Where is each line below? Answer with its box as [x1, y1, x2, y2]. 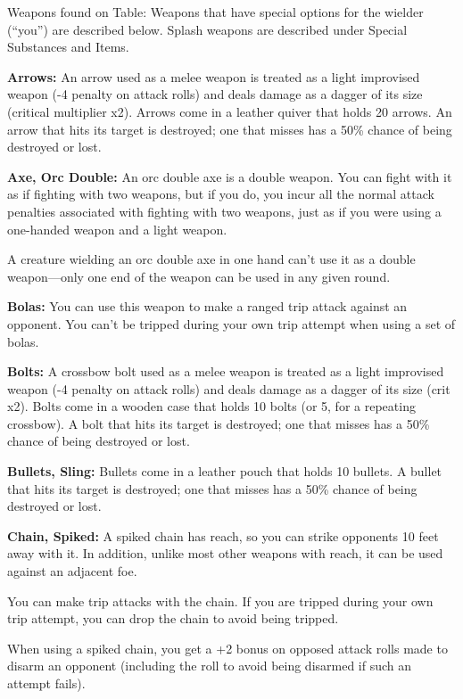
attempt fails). [7, 674, 86, 692]
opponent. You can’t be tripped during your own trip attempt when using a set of [7, 314, 456, 333]
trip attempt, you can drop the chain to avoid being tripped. [7, 609, 339, 628]
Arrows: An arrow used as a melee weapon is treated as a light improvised [7, 67, 420, 86]
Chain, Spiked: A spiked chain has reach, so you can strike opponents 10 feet [7, 526, 439, 545]
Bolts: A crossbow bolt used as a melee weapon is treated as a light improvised [7, 362, 444, 381]
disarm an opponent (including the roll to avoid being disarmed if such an [7, 656, 412, 675]
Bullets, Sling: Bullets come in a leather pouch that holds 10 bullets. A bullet [7, 462, 442, 481]
